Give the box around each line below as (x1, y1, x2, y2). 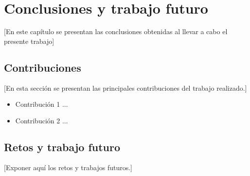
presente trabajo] (4, 36, 54, 46)
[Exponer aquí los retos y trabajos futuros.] (4, 162, 132, 172)
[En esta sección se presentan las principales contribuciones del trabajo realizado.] (4, 82, 247, 93)
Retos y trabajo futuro (4, 139, 121, 154)
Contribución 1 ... (15, 99, 68, 109)
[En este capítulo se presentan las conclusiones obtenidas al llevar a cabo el (4, 26, 228, 37)
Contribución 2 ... (15, 115, 68, 125)
